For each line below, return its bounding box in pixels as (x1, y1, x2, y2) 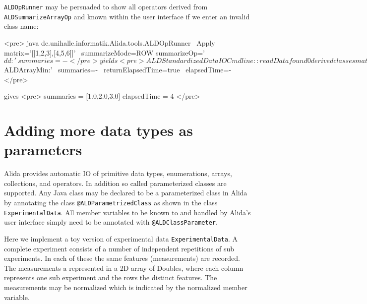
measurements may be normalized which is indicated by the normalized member (4, 282, 247, 292)
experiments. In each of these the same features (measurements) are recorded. (4, 253, 240, 263)
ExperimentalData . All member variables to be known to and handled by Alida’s (4, 207, 251, 217)
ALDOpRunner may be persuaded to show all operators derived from (4, 1, 208, 11)
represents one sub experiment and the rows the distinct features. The (4, 272, 217, 283)
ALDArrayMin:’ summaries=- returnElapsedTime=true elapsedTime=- (4, 64, 232, 75)
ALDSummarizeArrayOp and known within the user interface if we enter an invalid (4, 11, 250, 21)
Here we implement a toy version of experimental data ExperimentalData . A (4, 233, 238, 243)
